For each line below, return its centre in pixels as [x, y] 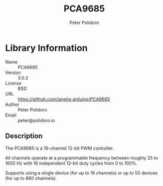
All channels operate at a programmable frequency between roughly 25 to [82, 157]
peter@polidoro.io [36, 120]
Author [12, 104]
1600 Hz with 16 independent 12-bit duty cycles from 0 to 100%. [71, 163]
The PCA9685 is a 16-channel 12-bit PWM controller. [60, 148]
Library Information [46, 48]
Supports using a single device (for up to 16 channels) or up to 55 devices [81, 172]
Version [13, 72]
